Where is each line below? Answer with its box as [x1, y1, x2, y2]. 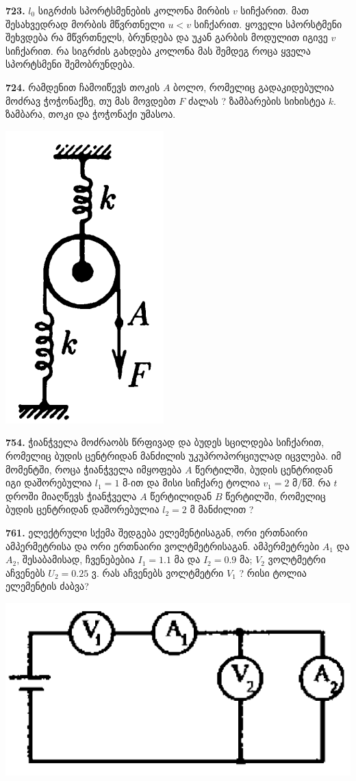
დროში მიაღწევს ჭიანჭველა [5, 488, 137, 503]
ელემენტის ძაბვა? [5, 579, 89, 593]
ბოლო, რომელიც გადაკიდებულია [173, 79, 334, 94]
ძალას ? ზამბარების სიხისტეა [188, 93, 326, 108]
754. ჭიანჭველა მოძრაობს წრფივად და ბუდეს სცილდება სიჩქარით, [5, 435, 325, 449]
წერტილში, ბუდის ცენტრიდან [195, 462, 333, 476]
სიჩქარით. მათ [240, 3, 309, 17]
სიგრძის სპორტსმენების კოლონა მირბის [38, 3, 230, 17]
